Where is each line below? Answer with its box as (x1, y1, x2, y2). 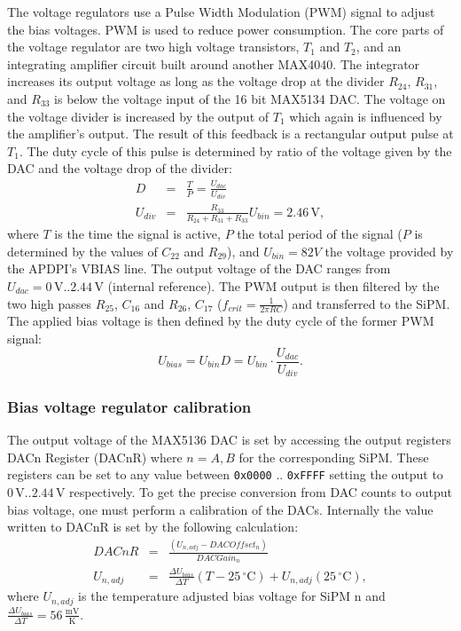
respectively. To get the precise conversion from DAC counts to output (69, 483, 452, 501)
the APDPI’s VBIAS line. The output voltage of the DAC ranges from (7, 259, 391, 278)
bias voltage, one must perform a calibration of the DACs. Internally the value (7, 500, 434, 518)
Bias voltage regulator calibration (7, 395, 252, 417)
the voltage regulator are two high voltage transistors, (7, 37, 300, 56)
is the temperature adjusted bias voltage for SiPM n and (78, 587, 386, 605)
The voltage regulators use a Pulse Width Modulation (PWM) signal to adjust (7, 3, 435, 20)
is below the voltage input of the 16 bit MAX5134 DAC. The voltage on (54, 89, 446, 107)
